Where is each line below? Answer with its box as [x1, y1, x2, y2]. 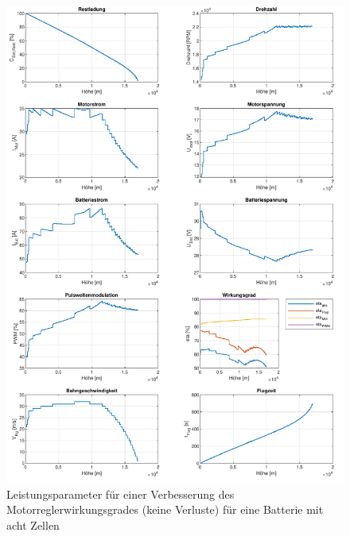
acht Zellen [6, 516, 60, 533]
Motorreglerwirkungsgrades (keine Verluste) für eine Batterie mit [6, 501, 324, 518]
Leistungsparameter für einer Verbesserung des [6, 485, 235, 502]
